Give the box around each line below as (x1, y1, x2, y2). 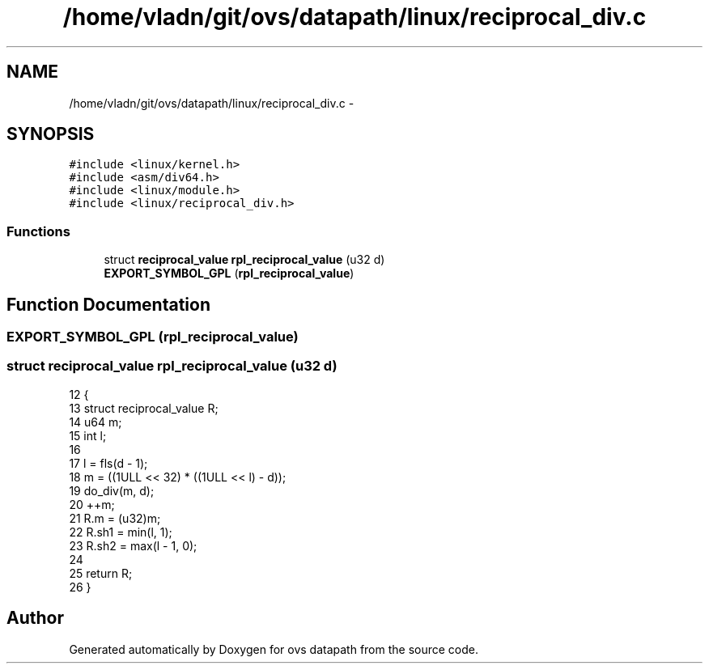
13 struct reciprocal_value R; (69, 401, 219, 415)
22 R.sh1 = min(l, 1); (69, 524, 172, 539)
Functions (6, 223, 70, 240)
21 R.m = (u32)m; (69, 511, 161, 525)
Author (6, 608, 64, 629)
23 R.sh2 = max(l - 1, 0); (69, 538, 197, 553)
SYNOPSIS (6, 124, 95, 145)
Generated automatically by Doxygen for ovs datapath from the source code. (69, 642, 479, 656)
